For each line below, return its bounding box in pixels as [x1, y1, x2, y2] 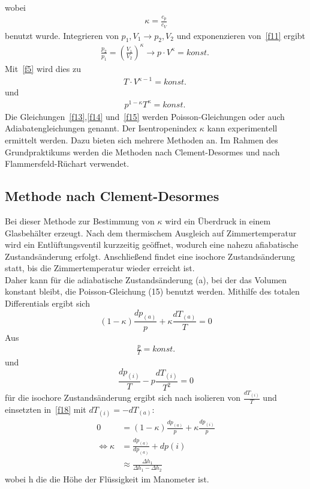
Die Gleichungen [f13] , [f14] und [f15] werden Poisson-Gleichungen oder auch [5, 110, 285, 122]
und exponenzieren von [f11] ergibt [176, 29, 306, 41]
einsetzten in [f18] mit [5, 403, 86, 415]
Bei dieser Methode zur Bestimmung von [5, 214, 155, 227]
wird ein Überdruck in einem [165, 214, 271, 227]
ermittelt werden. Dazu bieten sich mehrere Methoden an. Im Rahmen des [5, 133, 278, 146]
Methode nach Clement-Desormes [5, 187, 219, 205]
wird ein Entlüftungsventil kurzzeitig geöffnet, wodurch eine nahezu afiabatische [5, 238, 299, 251]
